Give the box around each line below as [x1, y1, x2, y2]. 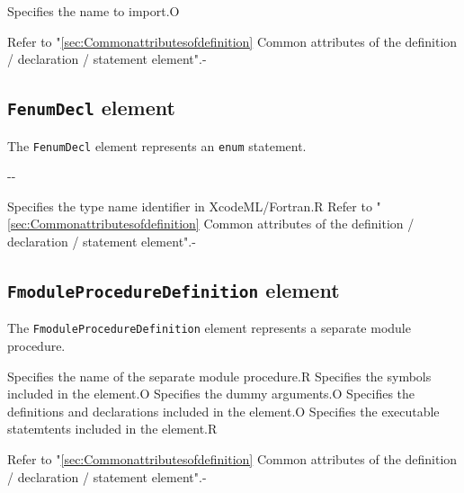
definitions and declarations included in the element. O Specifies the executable [7, 401, 440, 420]
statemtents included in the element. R [7, 419, 218, 438]
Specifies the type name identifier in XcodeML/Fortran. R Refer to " [7, 196, 381, 215]
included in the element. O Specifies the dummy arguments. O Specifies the [7, 384, 415, 403]
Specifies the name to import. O [7, 2, 180, 20]
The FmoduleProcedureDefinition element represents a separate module [7, 318, 411, 337]
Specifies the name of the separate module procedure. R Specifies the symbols [7, 366, 432, 385]
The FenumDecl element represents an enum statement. [7, 136, 307, 155]
